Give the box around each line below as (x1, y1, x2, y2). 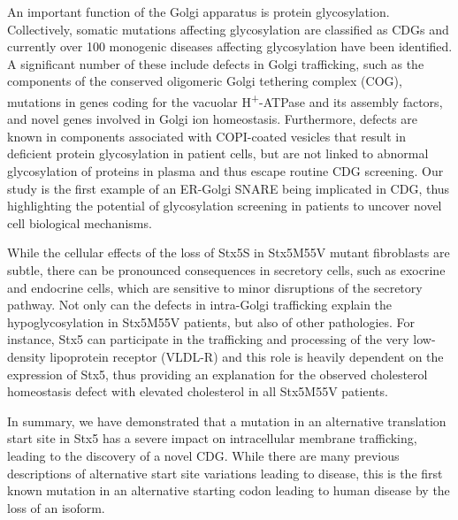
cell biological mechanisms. (7, 213, 152, 232)
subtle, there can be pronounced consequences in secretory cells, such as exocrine (7, 260, 446, 279)
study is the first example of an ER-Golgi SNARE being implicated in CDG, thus (7, 179, 450, 197)
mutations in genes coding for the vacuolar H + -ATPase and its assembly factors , (7, 89, 443, 111)
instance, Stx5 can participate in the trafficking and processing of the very (7, 330, 409, 348)
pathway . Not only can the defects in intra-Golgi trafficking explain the (7, 295, 393, 314)
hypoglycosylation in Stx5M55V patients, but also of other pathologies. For (7, 312, 416, 331)
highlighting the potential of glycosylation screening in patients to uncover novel (7, 196, 442, 215)
